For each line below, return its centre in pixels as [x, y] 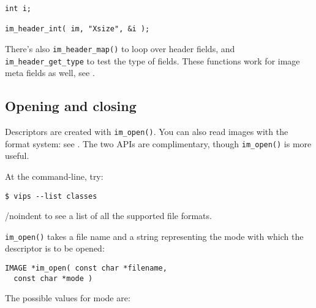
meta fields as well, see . [50, 73]
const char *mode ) [53, 278]
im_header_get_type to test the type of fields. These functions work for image [152, 60]
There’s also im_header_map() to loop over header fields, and [120, 48]
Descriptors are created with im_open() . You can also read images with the [147, 132]
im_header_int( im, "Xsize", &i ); [77, 29]
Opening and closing [71, 106]
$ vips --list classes [51, 196]
